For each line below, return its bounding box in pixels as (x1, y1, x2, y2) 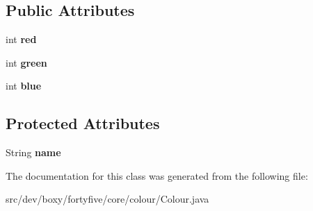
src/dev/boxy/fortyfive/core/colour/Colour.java (6, 192, 209, 206)
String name (6, 145, 61, 160)
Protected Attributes (6, 112, 160, 134)
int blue (6, 78, 42, 93)
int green (6, 55, 47, 69)
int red (6, 32, 37, 47)
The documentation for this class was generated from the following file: (6, 168, 308, 183)
